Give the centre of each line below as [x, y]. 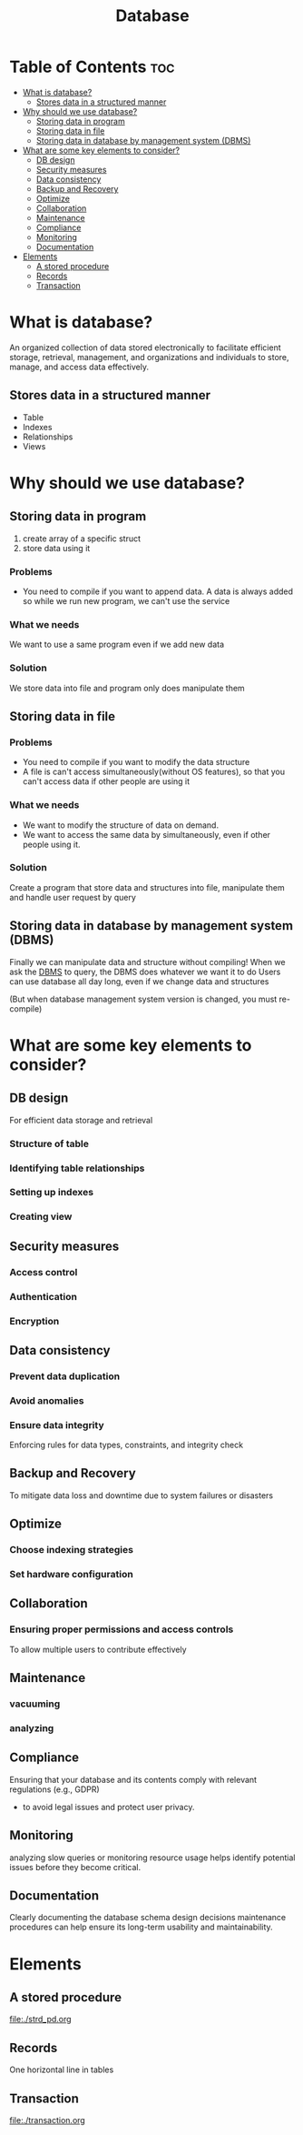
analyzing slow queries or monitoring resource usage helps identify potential [152, 1858]
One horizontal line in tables [62, 2070]
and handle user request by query [73, 897]
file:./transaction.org [48, 2120]
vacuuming [35, 1704]
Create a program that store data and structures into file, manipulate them [147, 887]
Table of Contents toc [92, 67]
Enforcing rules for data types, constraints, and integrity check [126, 1445]
